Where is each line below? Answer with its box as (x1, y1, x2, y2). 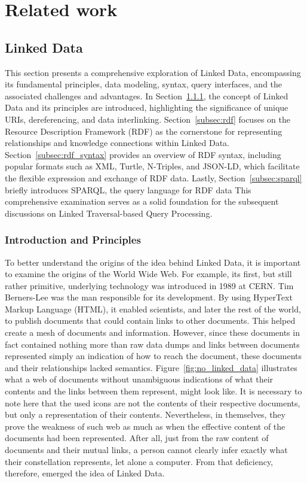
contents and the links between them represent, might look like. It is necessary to (5, 385, 302, 397)
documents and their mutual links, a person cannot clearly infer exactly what (5, 443, 288, 456)
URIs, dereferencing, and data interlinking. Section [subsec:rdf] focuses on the (5, 113, 290, 125)
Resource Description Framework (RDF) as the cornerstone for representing (5, 124, 283, 137)
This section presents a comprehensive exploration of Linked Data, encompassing (5, 66, 301, 78)
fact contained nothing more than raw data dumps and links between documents (5, 338, 300, 350)
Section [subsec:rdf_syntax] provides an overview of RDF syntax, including (5, 148, 281, 160)
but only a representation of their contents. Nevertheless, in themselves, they (5, 408, 285, 421)
